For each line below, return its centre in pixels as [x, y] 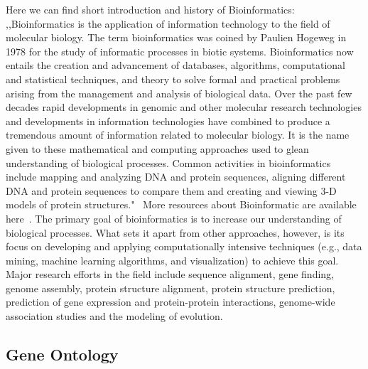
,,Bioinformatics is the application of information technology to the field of [168, 23]
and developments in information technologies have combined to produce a [168, 121]
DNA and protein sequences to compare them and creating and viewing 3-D [171, 190]
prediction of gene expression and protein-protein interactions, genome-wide [171, 302]
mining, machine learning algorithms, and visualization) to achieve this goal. [172, 260]
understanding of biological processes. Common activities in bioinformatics [168, 162]
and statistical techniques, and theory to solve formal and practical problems [173, 79]
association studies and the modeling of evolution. [114, 316]
